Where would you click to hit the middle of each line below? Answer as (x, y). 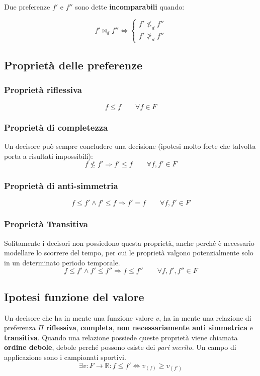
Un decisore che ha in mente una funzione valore (79, 317)
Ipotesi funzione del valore (74, 296)
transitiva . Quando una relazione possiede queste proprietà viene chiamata (121, 337)
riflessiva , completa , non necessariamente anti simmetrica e (149, 327)
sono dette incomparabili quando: (130, 7)
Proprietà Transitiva (46, 224)
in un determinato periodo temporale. (62, 262)
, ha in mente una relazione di (205, 317)
